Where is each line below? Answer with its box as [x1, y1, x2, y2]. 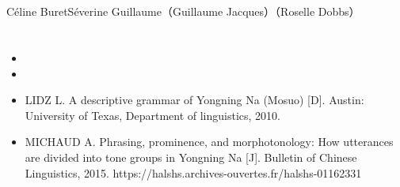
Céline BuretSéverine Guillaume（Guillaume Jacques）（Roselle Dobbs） [6, 3, 360, 20]
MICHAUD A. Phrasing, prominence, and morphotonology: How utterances [25, 133, 394, 150]
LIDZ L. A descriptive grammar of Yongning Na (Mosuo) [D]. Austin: [25, 92, 364, 108]
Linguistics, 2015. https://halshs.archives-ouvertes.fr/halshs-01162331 [25, 164, 362, 181]
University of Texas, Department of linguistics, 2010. [25, 107, 280, 123]
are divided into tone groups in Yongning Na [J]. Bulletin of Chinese [25, 148, 357, 165]
